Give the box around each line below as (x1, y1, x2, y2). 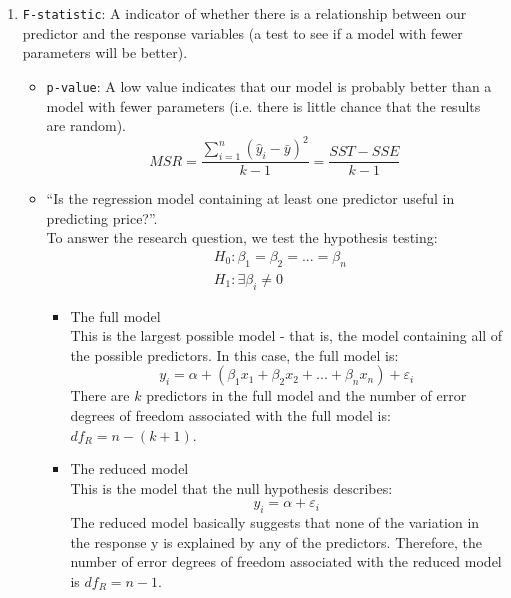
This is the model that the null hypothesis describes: (70, 477, 393, 498)
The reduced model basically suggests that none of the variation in (70, 512, 480, 533)
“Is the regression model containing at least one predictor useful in (46, 188, 455, 209)
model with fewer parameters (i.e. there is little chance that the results (46, 95, 481, 116)
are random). (46, 115, 127, 136)
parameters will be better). (22, 42, 188, 63)
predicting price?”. (46, 207, 158, 228)
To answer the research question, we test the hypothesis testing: (46, 227, 438, 248)
